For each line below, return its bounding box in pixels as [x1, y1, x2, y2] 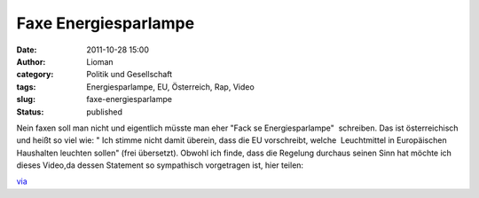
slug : [16, 94, 35, 105]
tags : [16, 81, 36, 92]
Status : [16, 107, 44, 117]
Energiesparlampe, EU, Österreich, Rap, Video [86, 81, 255, 92]
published [86, 107, 123, 117]
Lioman [86, 56, 114, 67]
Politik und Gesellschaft [86, 69, 173, 80]
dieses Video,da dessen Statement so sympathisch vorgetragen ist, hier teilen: [16, 160, 304, 170]
